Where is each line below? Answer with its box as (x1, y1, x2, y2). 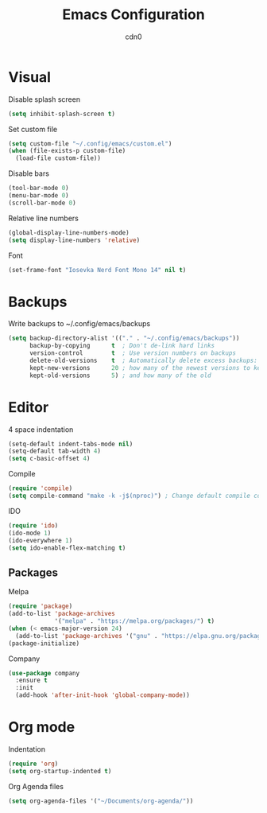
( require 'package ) (8, 602, 73, 610)
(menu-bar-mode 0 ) (8, 192, 69, 200)
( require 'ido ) (8, 521, 59, 530)
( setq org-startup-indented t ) (8, 767, 112, 775)
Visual (8, 68, 52, 86)
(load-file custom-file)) (15, 154, 102, 162)
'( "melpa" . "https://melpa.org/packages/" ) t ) (54, 617, 215, 625)
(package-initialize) (8, 639, 80, 648)
